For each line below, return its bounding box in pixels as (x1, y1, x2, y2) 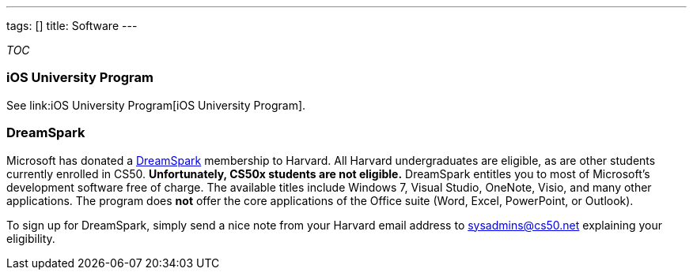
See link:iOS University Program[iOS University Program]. (6, 98, 306, 112)
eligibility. (6, 231, 55, 245)
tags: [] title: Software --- (6, 19, 138, 32)
